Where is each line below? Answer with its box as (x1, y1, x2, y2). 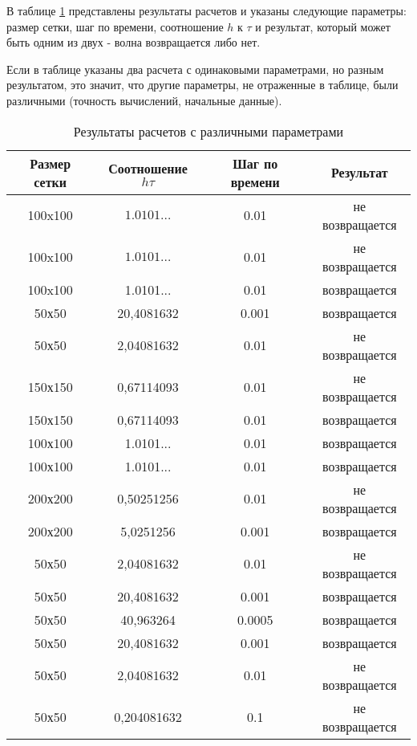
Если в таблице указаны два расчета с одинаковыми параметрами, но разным (6, 60, 384, 77)
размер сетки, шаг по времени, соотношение (6, 18, 224, 35)
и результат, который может (255, 18, 391, 35)
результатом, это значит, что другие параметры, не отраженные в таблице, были (6, 76, 399, 93)
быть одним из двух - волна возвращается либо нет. (6, 34, 261, 51)
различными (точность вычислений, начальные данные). (6, 92, 282, 108)
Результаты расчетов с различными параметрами (73, 121, 344, 141)
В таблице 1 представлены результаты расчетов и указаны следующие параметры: (6, 2, 407, 18)
